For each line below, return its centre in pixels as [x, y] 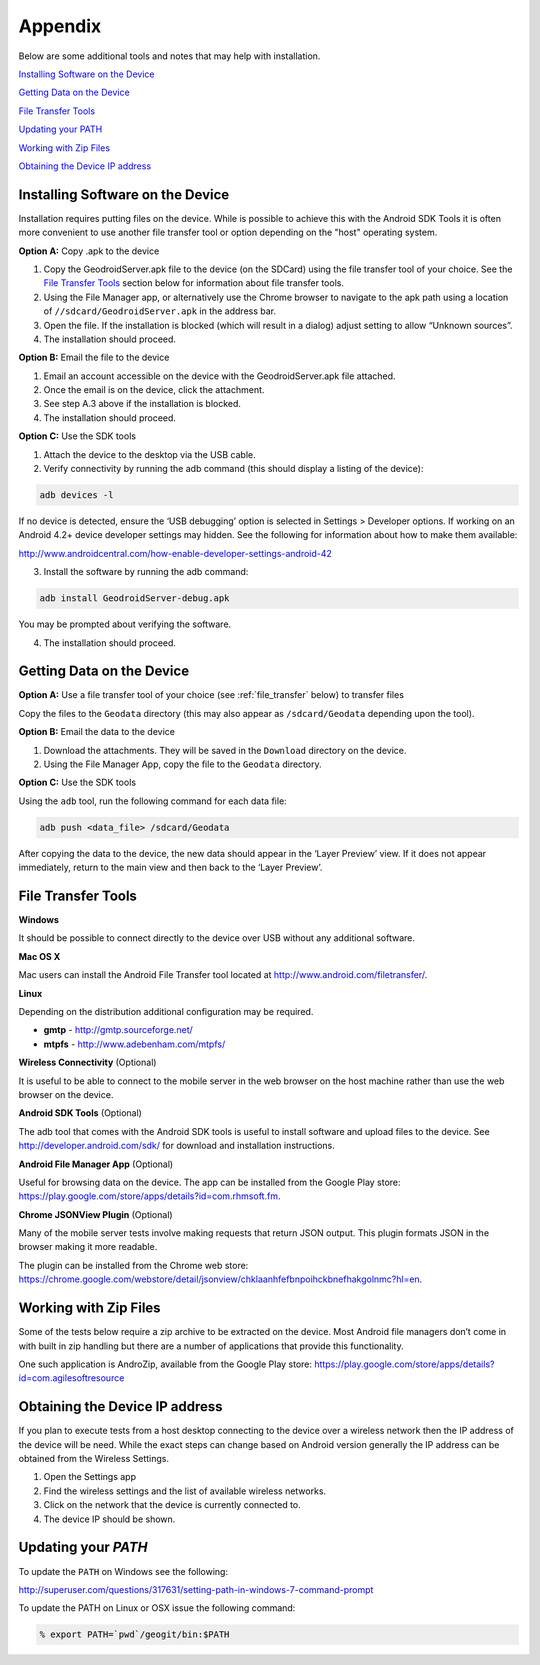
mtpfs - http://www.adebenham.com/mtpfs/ [134, 1044]
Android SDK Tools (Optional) [80, 1113]
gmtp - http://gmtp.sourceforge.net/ [118, 1030]
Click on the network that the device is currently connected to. [172, 1505]
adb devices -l [76, 495]
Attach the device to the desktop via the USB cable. [150, 454]
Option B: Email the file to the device [94, 357]
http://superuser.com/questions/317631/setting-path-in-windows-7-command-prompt [196, 1589]
